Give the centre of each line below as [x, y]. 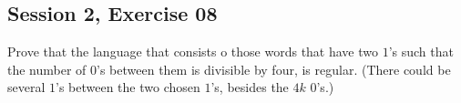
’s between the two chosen [128, 87]
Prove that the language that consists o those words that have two [193, 51]
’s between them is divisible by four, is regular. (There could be [274, 69]
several [26, 87]
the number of [47, 69]
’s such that [421, 51]
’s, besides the [250, 87]
